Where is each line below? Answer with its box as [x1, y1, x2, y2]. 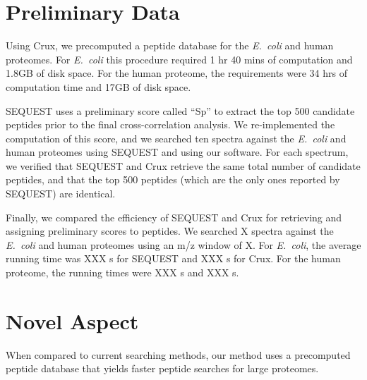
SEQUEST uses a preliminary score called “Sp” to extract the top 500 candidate [6, 103, 355, 118]
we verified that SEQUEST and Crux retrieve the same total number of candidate [6, 158, 361, 173]
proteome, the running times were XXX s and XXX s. [6, 265, 239, 280]
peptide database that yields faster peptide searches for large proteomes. [6, 361, 319, 376]
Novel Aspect [6, 306, 139, 335]
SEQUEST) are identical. [6, 186, 116, 201]
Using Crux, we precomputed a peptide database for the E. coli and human [6, 38, 334, 53]
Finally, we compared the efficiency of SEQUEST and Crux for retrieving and [6, 209, 342, 224]
